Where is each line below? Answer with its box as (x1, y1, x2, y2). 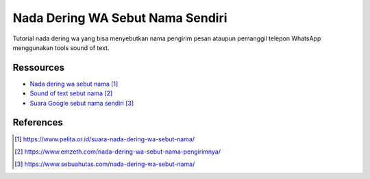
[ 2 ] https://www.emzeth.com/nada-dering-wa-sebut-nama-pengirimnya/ (14, 147, 221, 156)
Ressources (12, 62, 65, 73)
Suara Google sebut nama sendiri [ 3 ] (29, 99, 134, 107)
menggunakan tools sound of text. (12, 43, 110, 51)
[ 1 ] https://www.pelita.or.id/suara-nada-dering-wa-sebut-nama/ (14, 134, 195, 143)
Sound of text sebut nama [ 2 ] (29, 89, 113, 97)
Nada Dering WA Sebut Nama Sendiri (12, 10, 227, 25)
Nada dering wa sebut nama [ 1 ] (29, 80, 119, 88)
